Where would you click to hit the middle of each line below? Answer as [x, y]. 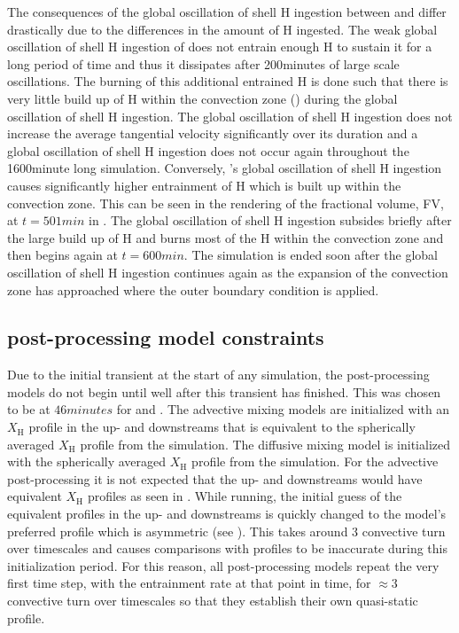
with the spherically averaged [87, 461]
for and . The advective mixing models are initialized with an [283, 409]
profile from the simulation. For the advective [315, 461]
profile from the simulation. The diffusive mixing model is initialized [265, 444]
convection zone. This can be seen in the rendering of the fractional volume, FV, [226, 203]
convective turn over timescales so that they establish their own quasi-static [213, 601]
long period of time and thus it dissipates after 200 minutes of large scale [203, 63]
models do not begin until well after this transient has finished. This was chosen [224, 391]
